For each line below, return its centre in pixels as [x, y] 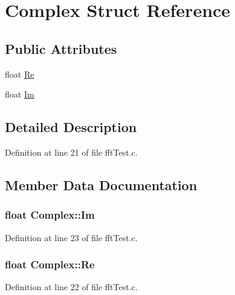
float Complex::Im [50, 215]
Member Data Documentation [101, 184]
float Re [20, 74]
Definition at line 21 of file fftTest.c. [71, 152]
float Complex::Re [50, 264]
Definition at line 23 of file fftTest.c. [71, 237]
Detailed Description [71, 127]
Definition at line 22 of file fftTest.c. [71, 287]
